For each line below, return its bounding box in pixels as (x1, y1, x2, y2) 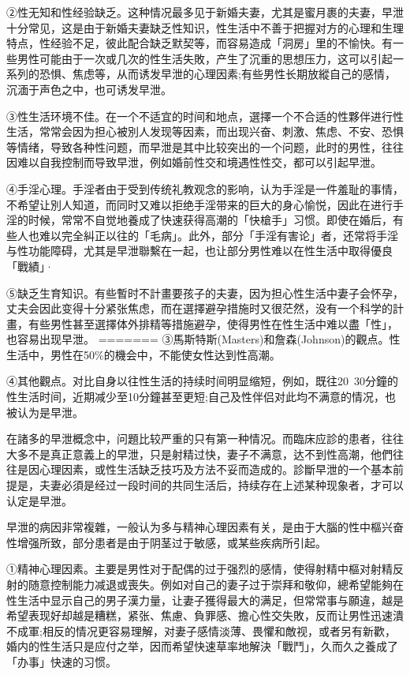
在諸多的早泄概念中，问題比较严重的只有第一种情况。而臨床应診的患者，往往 (6, 430, 404, 447)
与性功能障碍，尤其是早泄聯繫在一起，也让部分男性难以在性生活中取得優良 (6, 242, 393, 259)
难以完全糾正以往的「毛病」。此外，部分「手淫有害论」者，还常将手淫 (39, 227, 398, 243)
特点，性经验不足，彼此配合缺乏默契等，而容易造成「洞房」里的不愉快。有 (6, 35, 393, 51)
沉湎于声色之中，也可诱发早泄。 (6, 81, 172, 97)
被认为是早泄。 (6, 403, 84, 420)
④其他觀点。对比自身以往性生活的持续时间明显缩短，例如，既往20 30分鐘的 (6, 373, 398, 389)
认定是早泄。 (6, 492, 73, 508)
